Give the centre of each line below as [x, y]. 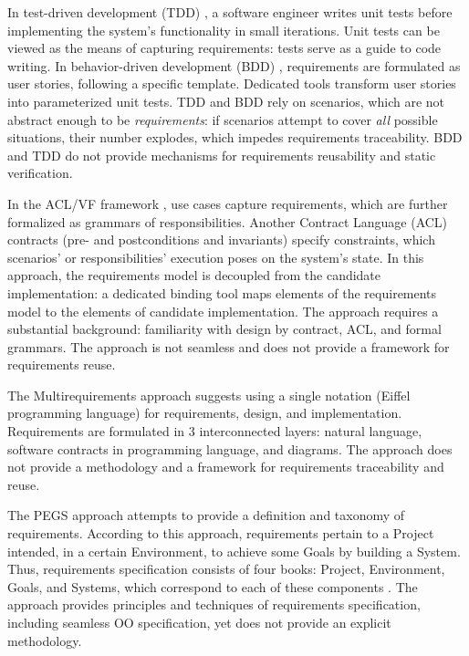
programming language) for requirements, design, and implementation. [205, 413]
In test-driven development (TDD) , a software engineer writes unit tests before [230, 12]
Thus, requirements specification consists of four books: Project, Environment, [226, 569]
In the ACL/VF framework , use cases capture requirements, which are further [228, 203]
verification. [40, 173]
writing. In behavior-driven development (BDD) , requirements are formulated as [234, 65]
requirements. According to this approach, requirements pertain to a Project [221, 533]
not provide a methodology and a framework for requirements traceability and [226, 467]
